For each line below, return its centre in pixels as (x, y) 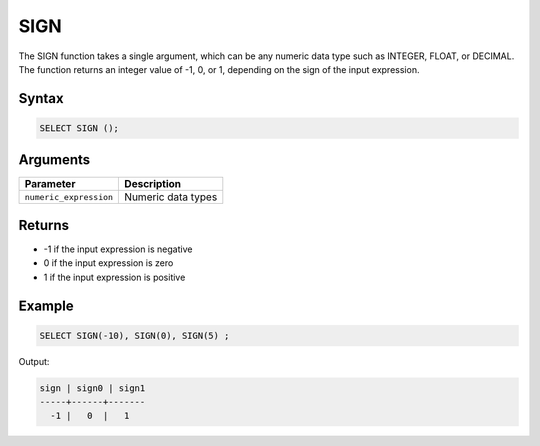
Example (46, 305)
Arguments (54, 160)
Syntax (41, 98)
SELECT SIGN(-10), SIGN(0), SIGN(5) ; (134, 335)
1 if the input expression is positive (114, 277)
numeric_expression (69, 196)
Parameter (50, 184)
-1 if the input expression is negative (118, 249)
